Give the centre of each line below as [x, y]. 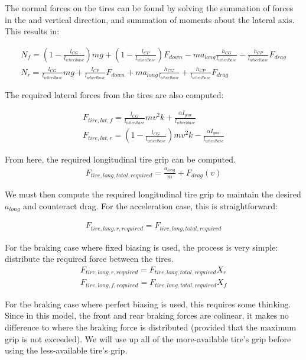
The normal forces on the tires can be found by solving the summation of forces [149, 8]
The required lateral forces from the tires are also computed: [114, 94]
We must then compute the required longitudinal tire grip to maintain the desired [153, 194]
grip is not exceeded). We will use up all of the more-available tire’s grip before [148, 338]
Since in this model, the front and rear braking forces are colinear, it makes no [147, 315]
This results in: [32, 31]
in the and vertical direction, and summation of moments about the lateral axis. [150, 19]
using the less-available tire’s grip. [66, 350]
